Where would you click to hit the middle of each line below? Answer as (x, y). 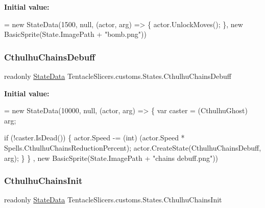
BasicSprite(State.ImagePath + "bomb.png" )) (75, 34)
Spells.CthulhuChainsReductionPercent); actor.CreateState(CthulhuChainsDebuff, (133, 147)
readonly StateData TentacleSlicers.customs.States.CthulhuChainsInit (113, 200)
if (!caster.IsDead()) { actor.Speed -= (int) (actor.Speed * (94, 138)
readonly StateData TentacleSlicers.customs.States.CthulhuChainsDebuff (118, 76)
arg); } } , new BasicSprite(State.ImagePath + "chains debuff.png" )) (111, 158)
